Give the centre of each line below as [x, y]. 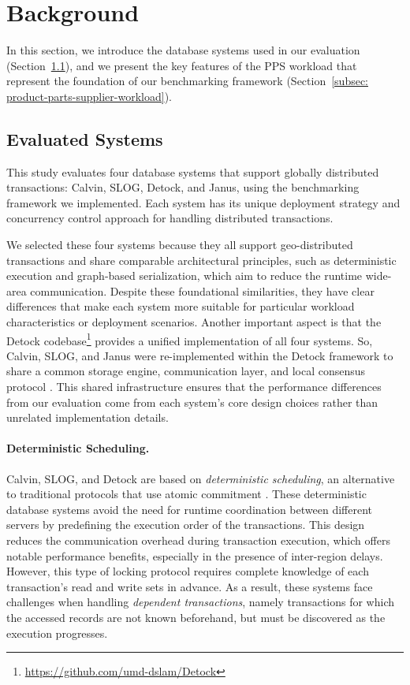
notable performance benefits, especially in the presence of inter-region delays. [195, 555]
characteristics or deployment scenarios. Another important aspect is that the [194, 322]
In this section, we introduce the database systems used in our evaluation [183, 50]
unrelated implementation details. [88, 417]
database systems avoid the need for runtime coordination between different [190, 509]
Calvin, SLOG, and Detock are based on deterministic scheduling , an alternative [201, 478]
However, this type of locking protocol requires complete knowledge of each [188, 571]
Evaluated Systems [85, 138]
